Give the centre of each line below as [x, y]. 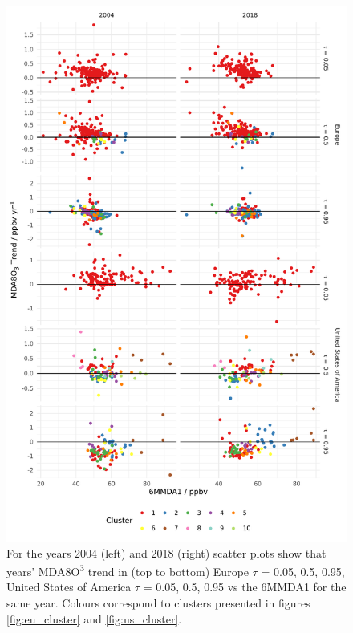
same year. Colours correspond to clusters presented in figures [158, 602]
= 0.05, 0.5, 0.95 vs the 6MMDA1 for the [245, 587]
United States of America [69, 587]
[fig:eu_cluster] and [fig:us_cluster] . [94, 618]
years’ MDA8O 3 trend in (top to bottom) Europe [128, 570]
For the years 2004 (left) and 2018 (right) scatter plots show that [166, 552]
